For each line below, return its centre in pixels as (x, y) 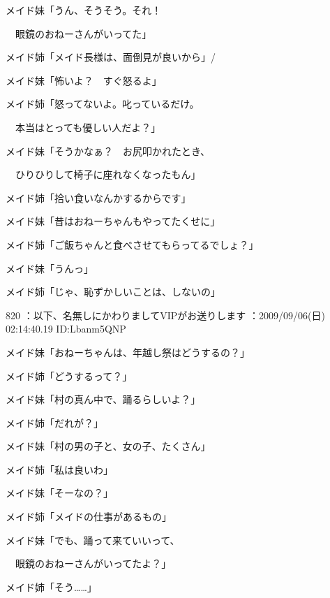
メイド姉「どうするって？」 (69, 375)
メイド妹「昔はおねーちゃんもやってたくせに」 (113, 221)
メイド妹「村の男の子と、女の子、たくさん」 (108, 446)
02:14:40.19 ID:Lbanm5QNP (66, 329)
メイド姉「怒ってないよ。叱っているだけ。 (103, 104)
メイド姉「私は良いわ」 (59, 469)
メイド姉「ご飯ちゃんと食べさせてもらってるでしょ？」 (132, 244)
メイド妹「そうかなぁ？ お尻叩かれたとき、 (108, 151)
